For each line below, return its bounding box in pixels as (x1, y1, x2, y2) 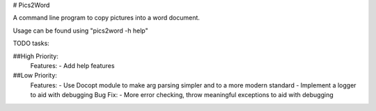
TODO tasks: (13, 39, 50, 48)
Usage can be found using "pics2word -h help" (13, 26, 149, 35)
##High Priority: (13, 52, 59, 60)
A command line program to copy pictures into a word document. (13, 14, 200, 22)
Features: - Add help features (30, 61, 115, 69)
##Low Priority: (13, 71, 57, 80)
